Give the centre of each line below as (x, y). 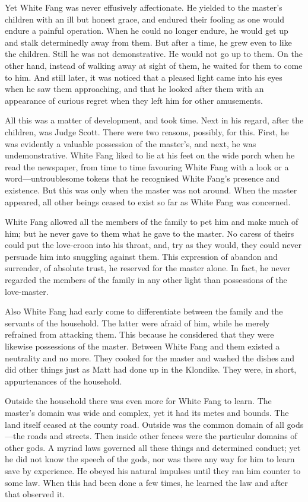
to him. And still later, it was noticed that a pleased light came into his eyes (144, 77)
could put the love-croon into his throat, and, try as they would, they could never (153, 245)
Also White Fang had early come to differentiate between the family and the (144, 311)
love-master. (27, 291)
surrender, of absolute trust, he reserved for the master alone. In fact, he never (148, 268)
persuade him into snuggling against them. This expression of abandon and (141, 256)
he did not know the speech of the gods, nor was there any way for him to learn (150, 459)
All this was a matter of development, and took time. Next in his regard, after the (154, 120)
